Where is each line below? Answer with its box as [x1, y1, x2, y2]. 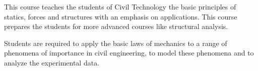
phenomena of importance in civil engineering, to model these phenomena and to [4, 47, 254, 58]
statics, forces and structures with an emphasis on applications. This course [4, 11, 237, 21]
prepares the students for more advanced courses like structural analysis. [4, 21, 228, 31]
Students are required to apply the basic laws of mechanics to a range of [4, 37, 227, 48]
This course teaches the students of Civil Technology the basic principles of [4, 1, 236, 11]
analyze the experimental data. [4, 57, 100, 67]
